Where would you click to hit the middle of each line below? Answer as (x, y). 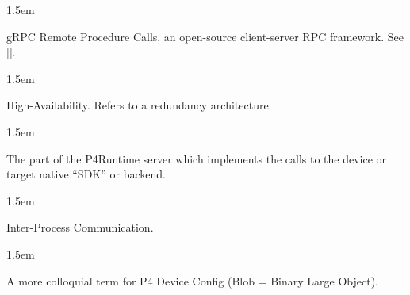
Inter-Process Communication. (80, 227)
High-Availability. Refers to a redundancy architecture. (139, 105)
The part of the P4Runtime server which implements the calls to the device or (197, 158)
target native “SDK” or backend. (86, 174)
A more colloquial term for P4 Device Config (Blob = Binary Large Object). (192, 280)
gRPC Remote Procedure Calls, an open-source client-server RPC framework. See (205, 36)
